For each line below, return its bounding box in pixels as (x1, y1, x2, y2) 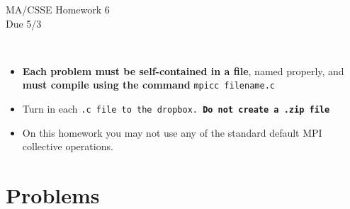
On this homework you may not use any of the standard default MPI (22, 125, 322, 140)
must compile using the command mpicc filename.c (22, 77, 275, 92)
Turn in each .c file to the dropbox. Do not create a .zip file (22, 101, 330, 116)
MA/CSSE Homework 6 (6, 2, 110, 16)
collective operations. (22, 139, 113, 154)
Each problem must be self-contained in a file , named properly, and (22, 63, 344, 78)
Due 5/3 (6, 16, 42, 30)
